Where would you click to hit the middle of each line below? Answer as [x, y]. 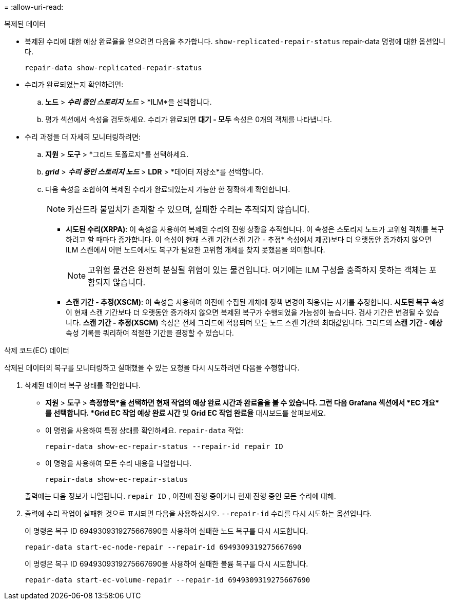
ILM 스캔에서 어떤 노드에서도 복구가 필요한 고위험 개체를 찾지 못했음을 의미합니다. [196, 250]
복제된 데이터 [25, 24]
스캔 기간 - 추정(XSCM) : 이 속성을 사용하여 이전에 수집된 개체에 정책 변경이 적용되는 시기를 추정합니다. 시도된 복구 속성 [255, 302]
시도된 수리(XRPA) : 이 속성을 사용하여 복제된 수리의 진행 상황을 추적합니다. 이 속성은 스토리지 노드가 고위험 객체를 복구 [255, 229]
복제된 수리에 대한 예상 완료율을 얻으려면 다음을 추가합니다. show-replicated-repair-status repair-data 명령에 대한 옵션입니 [235, 41]
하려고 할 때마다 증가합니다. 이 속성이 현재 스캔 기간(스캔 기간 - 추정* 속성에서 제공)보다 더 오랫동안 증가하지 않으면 [249, 239]
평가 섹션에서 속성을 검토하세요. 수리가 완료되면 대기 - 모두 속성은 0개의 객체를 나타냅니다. [189, 119]
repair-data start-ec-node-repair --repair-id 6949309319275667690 [163, 547]
